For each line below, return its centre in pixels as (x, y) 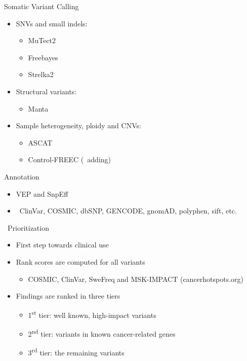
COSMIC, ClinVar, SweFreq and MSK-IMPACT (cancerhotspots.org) (136, 279)
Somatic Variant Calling (42, 6)
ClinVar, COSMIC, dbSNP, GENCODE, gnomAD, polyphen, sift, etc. (128, 211)
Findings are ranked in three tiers (68, 296)
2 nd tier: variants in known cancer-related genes (102, 333)
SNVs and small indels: (52, 23)
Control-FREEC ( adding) (70, 159)
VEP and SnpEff (42, 193)
